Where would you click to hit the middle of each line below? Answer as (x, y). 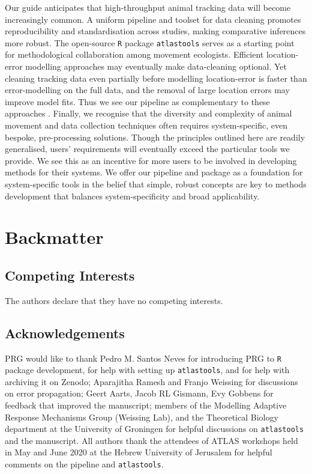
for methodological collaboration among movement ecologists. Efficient (134, 54)
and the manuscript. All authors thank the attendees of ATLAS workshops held (151, 440)
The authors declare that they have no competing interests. (114, 300)
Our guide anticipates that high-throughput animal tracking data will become (148, 7)
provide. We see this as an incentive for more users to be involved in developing (151, 160)
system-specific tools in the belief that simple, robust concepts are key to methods (156, 184)
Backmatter (54, 237)
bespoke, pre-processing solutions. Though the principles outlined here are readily (155, 137)
